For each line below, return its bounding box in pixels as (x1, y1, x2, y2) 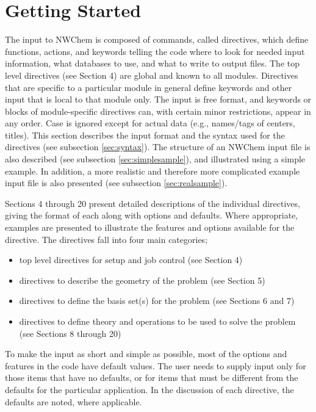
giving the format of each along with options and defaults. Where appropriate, (5, 209, 298, 222)
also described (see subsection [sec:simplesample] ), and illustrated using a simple (5, 153, 306, 165)
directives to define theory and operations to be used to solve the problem (19, 315, 296, 327)
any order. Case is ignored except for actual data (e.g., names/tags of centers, (5, 117, 295, 129)
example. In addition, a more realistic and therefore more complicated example (5, 164, 300, 177)
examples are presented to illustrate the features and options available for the (5, 221, 295, 234)
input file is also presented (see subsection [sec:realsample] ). (5, 176, 228, 189)
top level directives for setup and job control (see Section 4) (19, 253, 243, 266)
